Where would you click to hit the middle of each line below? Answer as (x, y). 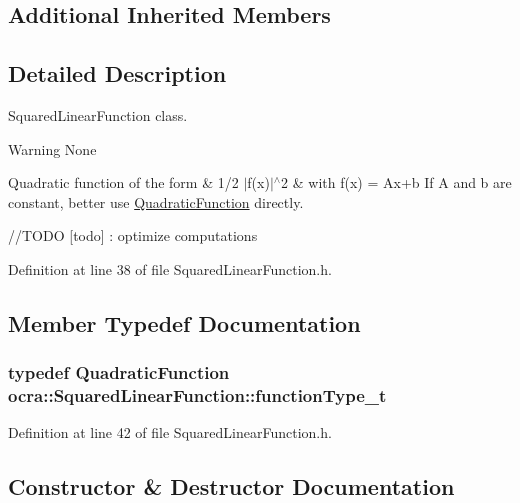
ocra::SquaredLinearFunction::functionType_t (197, 395)
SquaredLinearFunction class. (98, 114)
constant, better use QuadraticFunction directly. (156, 201)
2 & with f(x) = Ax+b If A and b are (396, 182)
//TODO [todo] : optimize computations (133, 235)
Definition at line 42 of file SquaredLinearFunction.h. (170, 432)
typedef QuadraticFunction (119, 372)
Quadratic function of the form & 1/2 (123, 182)
